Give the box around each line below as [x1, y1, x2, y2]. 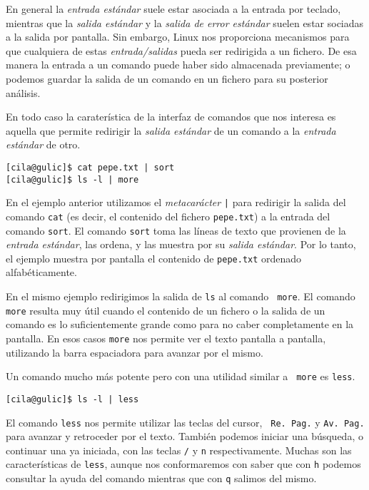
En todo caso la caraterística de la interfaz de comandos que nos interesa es [6, 109, 336, 124]
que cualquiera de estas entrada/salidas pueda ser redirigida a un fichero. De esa [6, 43, 357, 58]
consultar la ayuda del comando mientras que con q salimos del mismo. [6, 471, 317, 486]
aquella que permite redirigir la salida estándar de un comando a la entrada [6, 123, 336, 138]
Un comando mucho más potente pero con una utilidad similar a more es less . [6, 369, 355, 384]
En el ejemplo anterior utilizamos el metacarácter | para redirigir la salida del [6, 195, 346, 210]
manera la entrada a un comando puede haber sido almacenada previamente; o [6, 57, 350, 72]
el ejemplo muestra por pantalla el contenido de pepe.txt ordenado [6, 250, 302, 265]
